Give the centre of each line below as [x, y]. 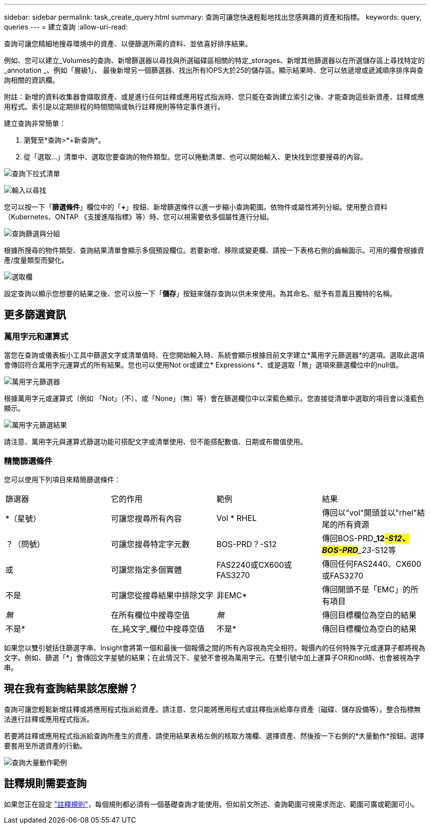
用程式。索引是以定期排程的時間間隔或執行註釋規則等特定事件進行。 [114, 107]
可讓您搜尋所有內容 [146, 518]
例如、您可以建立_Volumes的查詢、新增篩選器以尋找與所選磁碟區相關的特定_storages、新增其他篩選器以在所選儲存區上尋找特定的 [215, 60]
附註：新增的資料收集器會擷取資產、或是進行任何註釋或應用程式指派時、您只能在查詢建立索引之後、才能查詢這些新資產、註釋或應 [214, 97]
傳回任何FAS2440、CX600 [372, 564]
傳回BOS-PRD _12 [353, 538]
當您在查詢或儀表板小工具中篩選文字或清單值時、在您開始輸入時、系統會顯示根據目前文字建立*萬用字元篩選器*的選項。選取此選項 [214, 355]
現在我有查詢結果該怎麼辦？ [71, 689]
